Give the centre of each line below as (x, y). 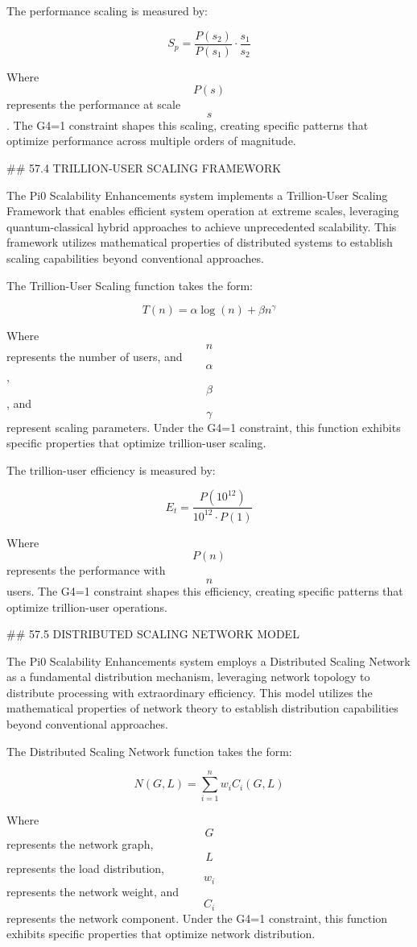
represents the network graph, (80, 843)
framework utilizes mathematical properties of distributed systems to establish (200, 242)
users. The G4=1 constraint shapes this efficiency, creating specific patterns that (205, 590)
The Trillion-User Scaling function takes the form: (130, 285)
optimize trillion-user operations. (87, 606)
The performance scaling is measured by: (107, 10)
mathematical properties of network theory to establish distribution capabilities (202, 708)
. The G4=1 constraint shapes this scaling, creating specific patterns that (188, 125)
